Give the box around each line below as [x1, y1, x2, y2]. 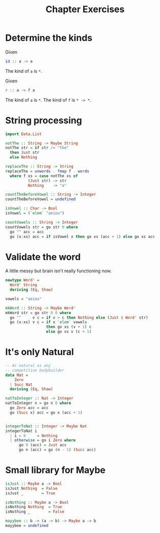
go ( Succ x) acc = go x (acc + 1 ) [10, 410, 83, 415]
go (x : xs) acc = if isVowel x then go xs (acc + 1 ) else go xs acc [10, 234, 155, 239]
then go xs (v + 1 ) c [46, 324, 92, 330]
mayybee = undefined [5, 523, 49, 528]
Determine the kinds [5, 32, 93, 44]
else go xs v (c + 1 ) [46, 329, 92, 334]
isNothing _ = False [5, 509, 65, 514]
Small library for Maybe [5, 464, 106, 476]
